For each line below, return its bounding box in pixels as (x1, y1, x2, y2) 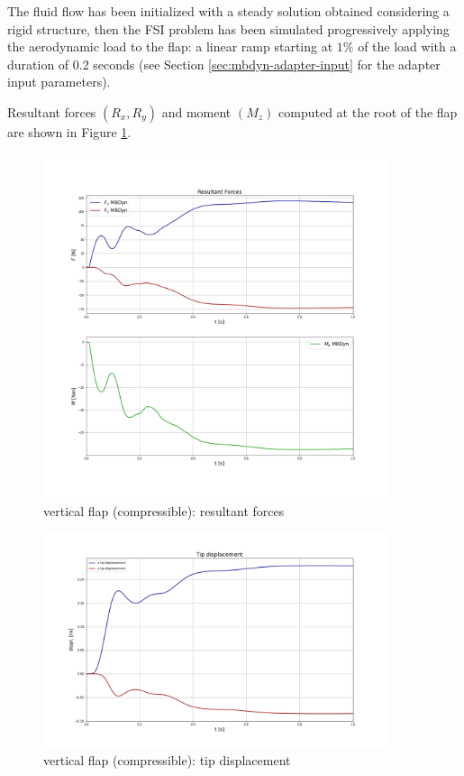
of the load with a (358, 37, 457, 56)
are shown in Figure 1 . (7, 122, 132, 141)
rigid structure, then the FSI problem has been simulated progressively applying (7, 19, 450, 38)
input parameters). (7, 72, 111, 91)
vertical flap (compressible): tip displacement (43, 751, 291, 770)
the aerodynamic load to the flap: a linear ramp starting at (7, 37, 333, 56)
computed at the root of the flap (278, 102, 458, 121)
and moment (161, 102, 232, 121)
